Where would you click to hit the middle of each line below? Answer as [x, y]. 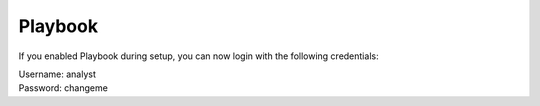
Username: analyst [57, 74]
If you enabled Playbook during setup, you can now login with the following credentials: [198, 56]
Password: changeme [63, 88]
